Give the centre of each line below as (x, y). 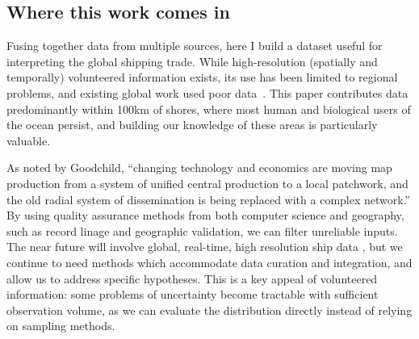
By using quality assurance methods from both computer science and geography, (205, 215)
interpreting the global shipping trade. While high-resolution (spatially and (192, 61)
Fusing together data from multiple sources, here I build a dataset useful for (195, 46)
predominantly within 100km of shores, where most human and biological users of (209, 109)
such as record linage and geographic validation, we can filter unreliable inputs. (202, 230)
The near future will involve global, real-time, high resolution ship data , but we (205, 247)
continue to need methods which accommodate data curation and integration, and (209, 262)
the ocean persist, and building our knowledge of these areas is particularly (192, 125)
